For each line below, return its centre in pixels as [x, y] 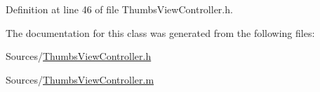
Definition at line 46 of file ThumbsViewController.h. [119, 9]
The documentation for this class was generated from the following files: [160, 32]
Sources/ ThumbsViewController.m [80, 79]
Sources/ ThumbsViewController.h [79, 56]
